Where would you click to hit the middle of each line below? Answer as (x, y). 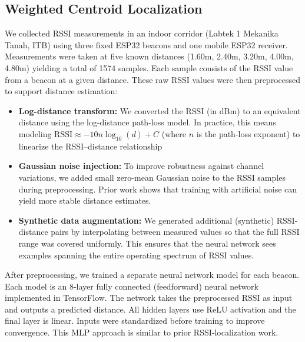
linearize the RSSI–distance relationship (90, 146)
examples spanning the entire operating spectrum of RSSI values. (136, 255)
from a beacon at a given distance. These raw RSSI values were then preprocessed (152, 79)
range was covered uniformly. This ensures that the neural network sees (147, 243)
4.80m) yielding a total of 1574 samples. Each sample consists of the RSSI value (149, 67)
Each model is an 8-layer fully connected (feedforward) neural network (132, 286)
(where (174, 133)
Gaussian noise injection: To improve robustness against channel (141, 166)
